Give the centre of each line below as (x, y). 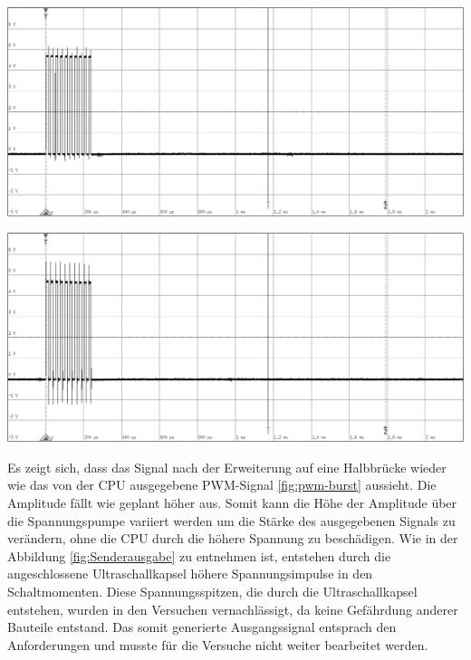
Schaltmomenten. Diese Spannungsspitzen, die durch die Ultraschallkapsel (212, 591)
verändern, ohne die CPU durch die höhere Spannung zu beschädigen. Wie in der (233, 538)
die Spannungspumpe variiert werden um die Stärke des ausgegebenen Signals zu (231, 520)
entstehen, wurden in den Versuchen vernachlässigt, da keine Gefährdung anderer (233, 609)
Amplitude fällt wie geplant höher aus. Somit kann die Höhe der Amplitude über (232, 503)
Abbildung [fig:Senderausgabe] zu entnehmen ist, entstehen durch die (199, 555)
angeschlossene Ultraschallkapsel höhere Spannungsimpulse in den (190, 574)
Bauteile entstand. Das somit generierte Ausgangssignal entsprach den (202, 627)
